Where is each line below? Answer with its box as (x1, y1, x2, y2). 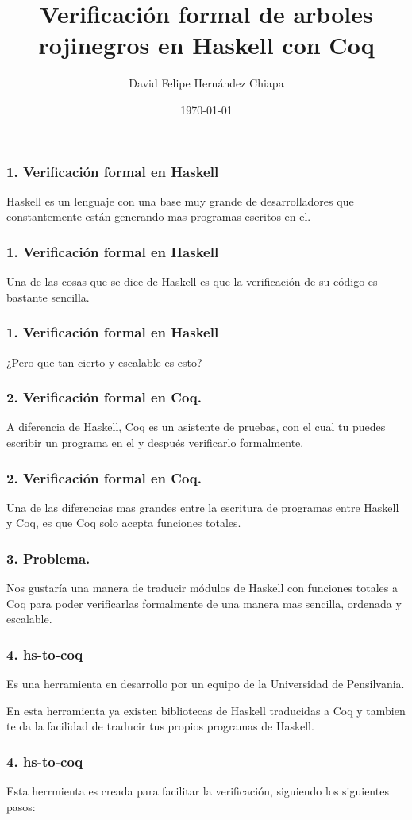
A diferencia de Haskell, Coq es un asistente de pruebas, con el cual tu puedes (6, 418, 386, 435)
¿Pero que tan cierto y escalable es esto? (6, 353, 202, 370)
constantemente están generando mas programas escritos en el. (6, 208, 311, 225)
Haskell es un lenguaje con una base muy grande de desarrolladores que (6, 192, 354, 209)
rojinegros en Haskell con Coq (38, 29, 375, 61)
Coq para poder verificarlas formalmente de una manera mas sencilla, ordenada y (6, 595, 402, 611)
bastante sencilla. (6, 288, 90, 305)
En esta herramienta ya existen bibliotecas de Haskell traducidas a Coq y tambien (6, 702, 406, 718)
